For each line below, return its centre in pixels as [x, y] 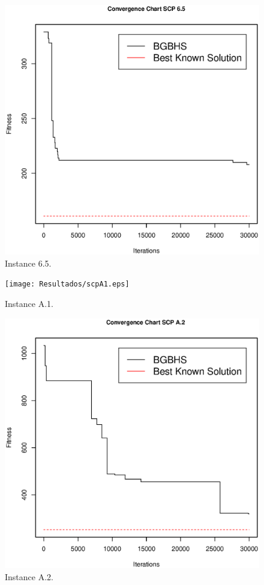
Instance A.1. [29, 304]
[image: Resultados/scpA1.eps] [67, 284]
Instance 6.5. [28, 263]
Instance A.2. [29, 576]
